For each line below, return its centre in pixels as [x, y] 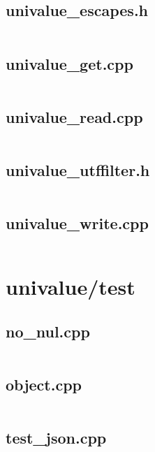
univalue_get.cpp [69, 63]
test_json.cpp [56, 438]
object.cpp [44, 384]
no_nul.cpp [48, 331]
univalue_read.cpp [74, 116]
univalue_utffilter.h [78, 170]
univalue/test [71, 287]
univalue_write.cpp [77, 223]
